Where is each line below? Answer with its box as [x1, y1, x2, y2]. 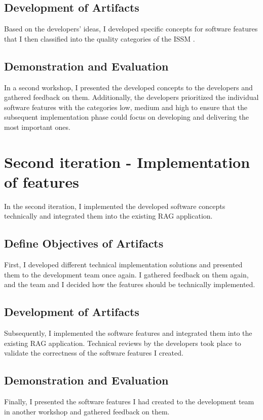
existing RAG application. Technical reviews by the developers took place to [4, 337, 241, 348]
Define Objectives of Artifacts [4, 235, 164, 251]
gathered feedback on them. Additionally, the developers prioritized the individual [4, 92, 259, 102]
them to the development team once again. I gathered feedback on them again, [4, 269, 249, 279]
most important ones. [4, 121, 70, 132]
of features [4, 171, 80, 192]
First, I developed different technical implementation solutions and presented [4, 259, 243, 270]
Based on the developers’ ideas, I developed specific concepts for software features [4, 23, 258, 34]
